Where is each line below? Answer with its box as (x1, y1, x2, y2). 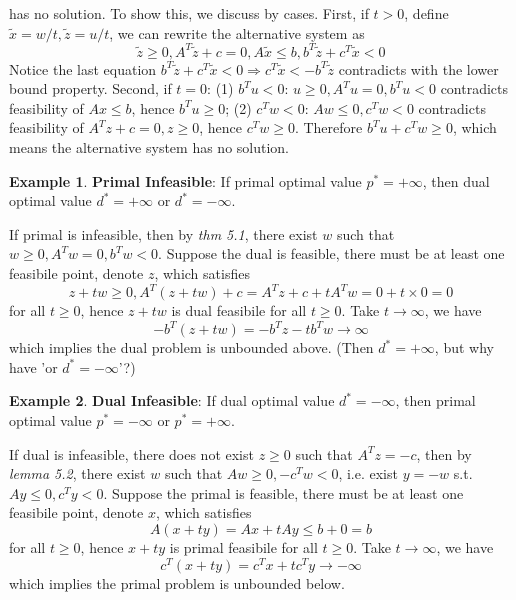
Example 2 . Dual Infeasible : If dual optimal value (9, 390, 335, 411)
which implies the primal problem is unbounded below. (9, 572, 345, 593)
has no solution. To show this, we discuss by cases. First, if (9, 3, 369, 23)
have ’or (9, 356, 58, 377)
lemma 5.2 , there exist (9, 463, 146, 484)
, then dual (422, 170, 490, 191)
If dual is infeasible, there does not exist (9, 443, 254, 464)
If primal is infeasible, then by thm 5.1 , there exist (9, 223, 318, 244)
